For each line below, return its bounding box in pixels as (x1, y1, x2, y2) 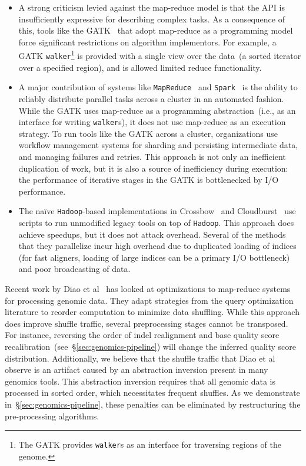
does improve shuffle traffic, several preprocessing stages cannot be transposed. (5, 317, 288, 329)
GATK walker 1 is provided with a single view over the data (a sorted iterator (18, 48, 301, 62)
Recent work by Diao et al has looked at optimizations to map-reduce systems (5, 283, 291, 295)
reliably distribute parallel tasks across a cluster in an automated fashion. (18, 92, 284, 104)
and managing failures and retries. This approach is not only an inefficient (18, 150, 286, 162)
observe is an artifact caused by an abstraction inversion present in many (5, 363, 268, 376)
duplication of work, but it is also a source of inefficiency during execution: (18, 162, 288, 174)
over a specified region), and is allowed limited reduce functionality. (18, 61, 262, 73)
